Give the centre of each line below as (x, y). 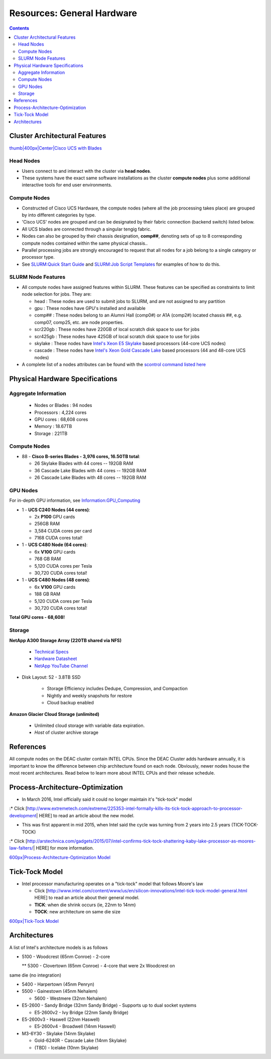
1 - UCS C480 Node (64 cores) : (55, 545)
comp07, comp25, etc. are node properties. (79, 322)
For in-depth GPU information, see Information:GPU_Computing (75, 500)
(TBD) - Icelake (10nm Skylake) (66, 1047)
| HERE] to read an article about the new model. (85, 815)
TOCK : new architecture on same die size (77, 912)
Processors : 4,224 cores (60, 412)
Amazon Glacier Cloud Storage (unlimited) (54, 714)
